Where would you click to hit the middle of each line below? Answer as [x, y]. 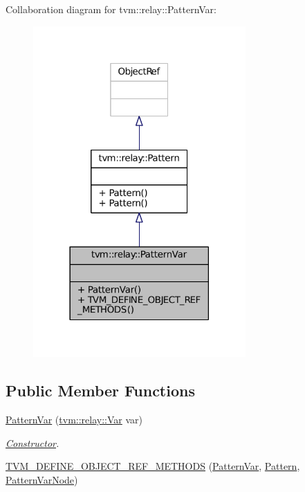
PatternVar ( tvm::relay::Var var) [74, 420]
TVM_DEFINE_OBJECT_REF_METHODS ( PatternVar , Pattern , [153, 466]
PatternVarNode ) [42, 480]
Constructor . [33, 442]
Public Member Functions [100, 390]
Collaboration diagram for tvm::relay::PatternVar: [111, 9]
